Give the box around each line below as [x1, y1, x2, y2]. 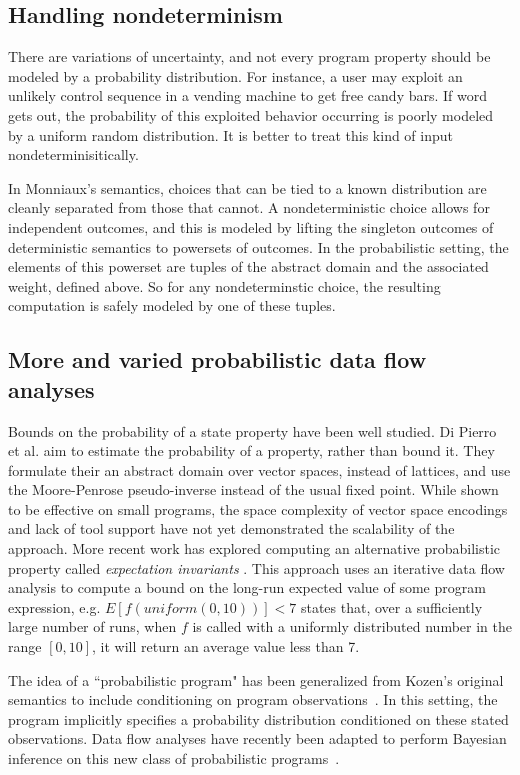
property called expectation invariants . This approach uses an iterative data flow [8, 557, 505, 578]
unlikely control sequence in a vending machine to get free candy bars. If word [8, 85, 488, 106]
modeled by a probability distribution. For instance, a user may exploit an [8, 65, 463, 86]
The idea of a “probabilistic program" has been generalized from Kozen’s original [8, 669, 504, 690]
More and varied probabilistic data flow [8, 344, 427, 375]
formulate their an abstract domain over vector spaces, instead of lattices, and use [8, 459, 511, 480]
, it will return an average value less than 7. [92, 636, 360, 657]
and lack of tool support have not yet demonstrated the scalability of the [8, 518, 455, 539]
